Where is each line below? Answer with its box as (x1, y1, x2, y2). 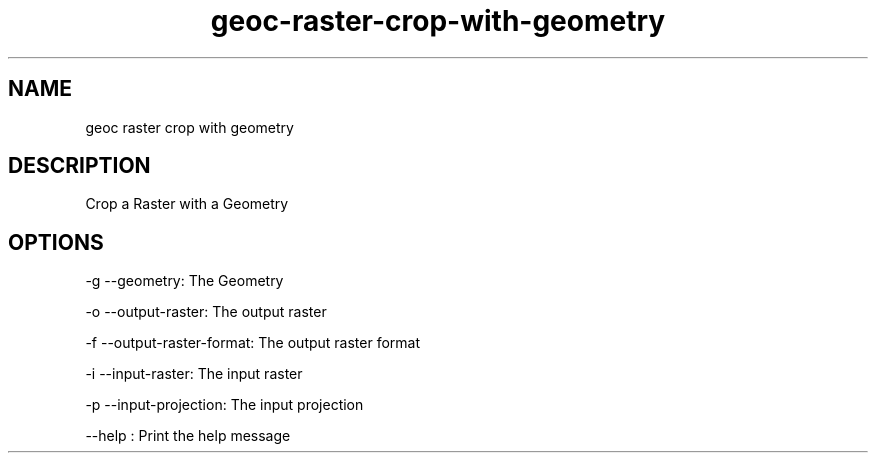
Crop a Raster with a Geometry (85, 195, 289, 213)
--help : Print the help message (85, 427, 291, 445)
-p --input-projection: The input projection (85, 396, 364, 414)
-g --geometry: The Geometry (85, 272, 284, 290)
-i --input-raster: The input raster (85, 365, 303, 383)
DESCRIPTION (8, 153, 151, 179)
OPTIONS (8, 229, 104, 255)
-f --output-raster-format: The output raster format (85, 334, 421, 352)
